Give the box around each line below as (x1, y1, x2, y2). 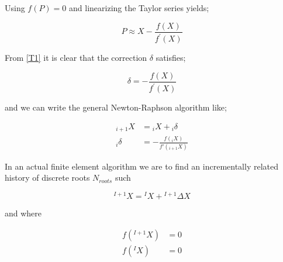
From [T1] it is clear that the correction (5, 51, 147, 63)
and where (5, 207, 42, 219)
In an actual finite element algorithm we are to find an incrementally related (5, 160, 278, 172)
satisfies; (156, 51, 186, 63)
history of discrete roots (5, 171, 90, 184)
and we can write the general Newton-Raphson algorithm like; (5, 101, 227, 113)
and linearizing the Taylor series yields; (69, 2, 209, 13)
